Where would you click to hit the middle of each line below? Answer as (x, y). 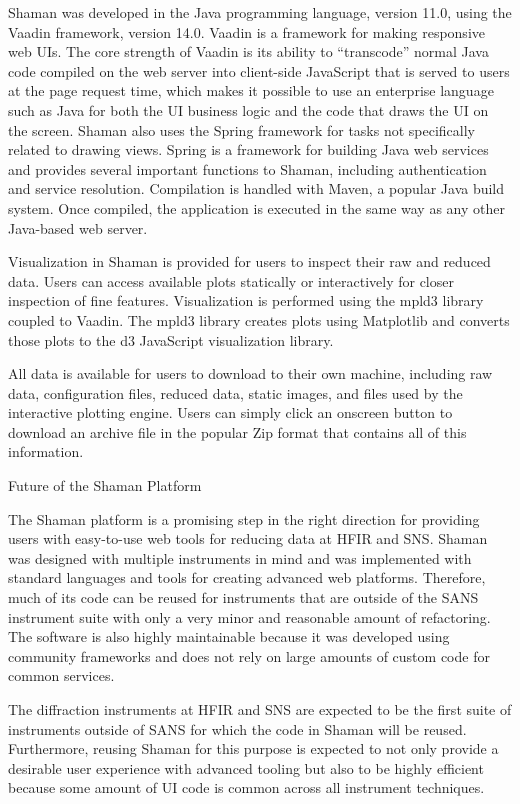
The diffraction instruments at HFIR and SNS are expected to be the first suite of (260, 709)
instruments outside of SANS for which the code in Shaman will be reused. (237, 728)
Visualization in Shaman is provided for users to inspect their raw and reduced (249, 261)
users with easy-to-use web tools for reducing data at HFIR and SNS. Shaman (248, 538)
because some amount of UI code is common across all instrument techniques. (246, 787)
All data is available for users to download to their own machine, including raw (250, 373)
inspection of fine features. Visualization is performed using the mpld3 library (246, 300)
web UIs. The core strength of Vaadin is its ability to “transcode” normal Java (248, 51)
